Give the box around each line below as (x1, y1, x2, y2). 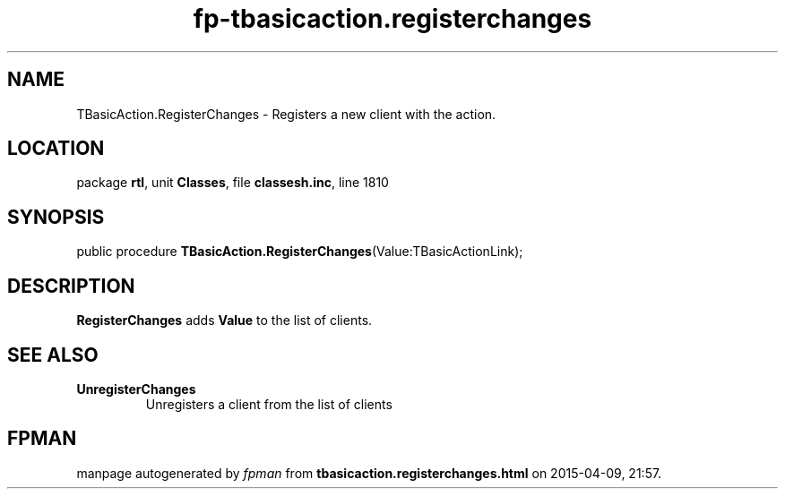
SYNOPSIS (7, 205, 105, 228)
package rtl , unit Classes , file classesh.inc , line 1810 (76, 175, 389, 191)
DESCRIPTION (7, 274, 135, 297)
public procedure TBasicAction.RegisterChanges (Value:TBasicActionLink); (76, 244, 523, 260)
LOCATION (7, 137, 105, 160)
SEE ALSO (7, 343, 99, 366)
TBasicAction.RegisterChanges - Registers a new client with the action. (76, 106, 496, 122)
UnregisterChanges (76, 381, 196, 397)
